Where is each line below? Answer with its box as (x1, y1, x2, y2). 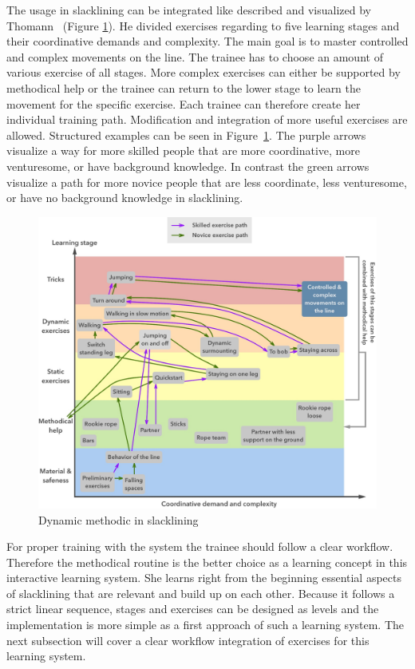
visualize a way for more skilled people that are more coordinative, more (6, 142, 360, 159)
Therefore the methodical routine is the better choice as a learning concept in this (6, 553, 408, 570)
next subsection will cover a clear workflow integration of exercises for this (6, 631, 370, 648)
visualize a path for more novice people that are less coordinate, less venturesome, (6, 173, 407, 190)
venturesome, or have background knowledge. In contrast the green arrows (6, 157, 370, 174)
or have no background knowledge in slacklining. (6, 189, 243, 206)
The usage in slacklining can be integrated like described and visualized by (6, 2, 371, 18)
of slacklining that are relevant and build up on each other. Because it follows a (6, 584, 395, 601)
